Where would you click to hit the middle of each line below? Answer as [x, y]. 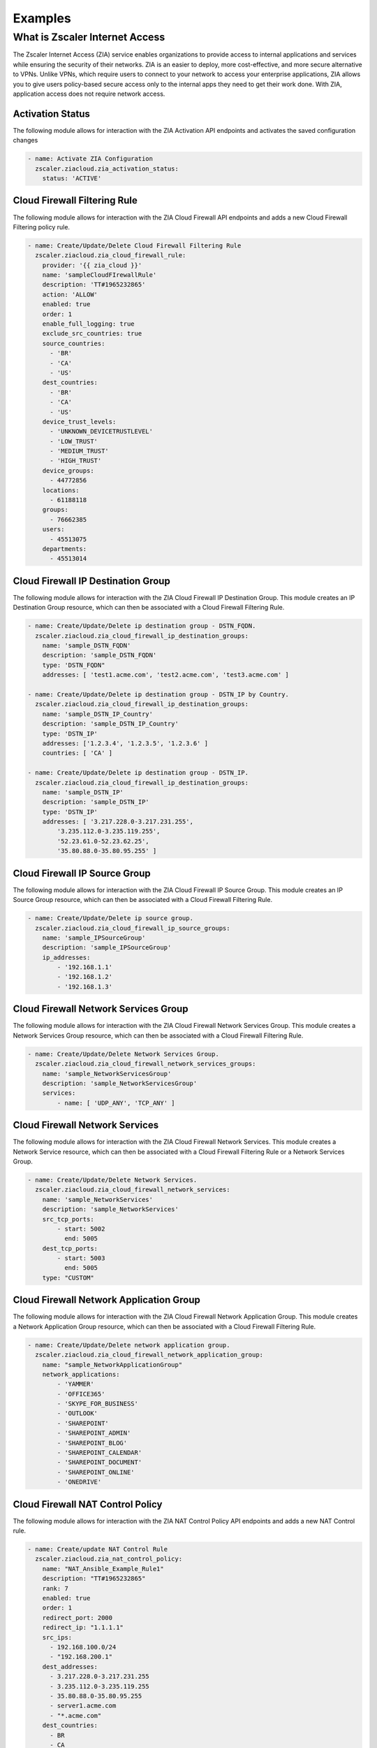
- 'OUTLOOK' [77, 1413]
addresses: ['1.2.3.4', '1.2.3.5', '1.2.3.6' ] [125, 743]
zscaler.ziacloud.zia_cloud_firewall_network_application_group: [149, 1355]
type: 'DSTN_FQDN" [74, 665]
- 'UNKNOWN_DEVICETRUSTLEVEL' [102, 431]
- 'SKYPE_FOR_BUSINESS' [98, 1404]
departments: [65, 549]
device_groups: [68, 471]
